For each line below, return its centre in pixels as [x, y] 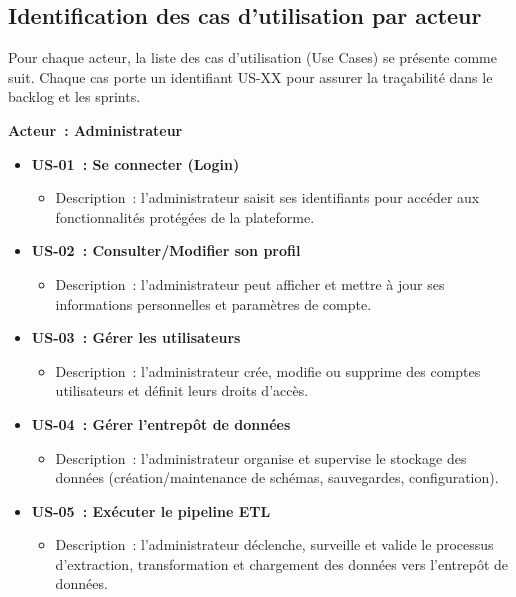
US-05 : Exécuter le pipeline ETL [151, 510]
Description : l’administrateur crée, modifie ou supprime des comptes [268, 370]
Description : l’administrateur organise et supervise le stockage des [261, 457]
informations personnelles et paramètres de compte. [213, 303]
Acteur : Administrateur [95, 129]
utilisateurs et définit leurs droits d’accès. [182, 390]
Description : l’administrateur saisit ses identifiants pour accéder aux [267, 197]
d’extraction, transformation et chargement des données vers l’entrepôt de [282, 563]
